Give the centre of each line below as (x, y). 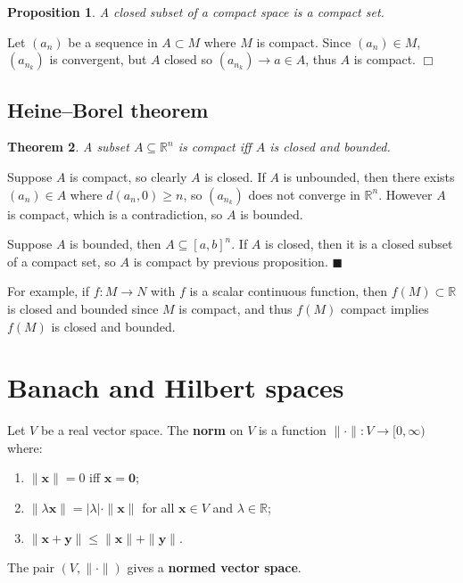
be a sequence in (113, 41)
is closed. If (235, 176)
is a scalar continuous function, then (289, 291)
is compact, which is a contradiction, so (115, 213)
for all (158, 508)
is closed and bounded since (83, 308)
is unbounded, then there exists (369, 176)
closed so (189, 59)
